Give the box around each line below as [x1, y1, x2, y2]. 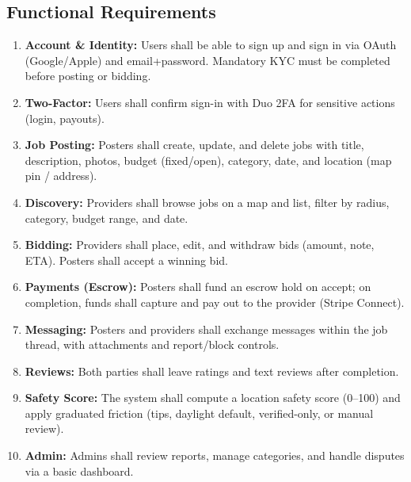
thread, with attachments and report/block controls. [25, 336, 280, 353]
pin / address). [25, 167, 97, 184]
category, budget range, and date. [25, 209, 188, 226]
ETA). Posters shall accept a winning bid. [25, 251, 228, 268]
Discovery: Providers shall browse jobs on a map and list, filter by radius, [25, 193, 390, 210]
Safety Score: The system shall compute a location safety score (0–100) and [25, 389, 401, 406]
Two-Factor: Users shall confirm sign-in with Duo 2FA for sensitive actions [25, 94, 395, 110]
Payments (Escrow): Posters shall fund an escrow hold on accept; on [25, 278, 371, 295]
